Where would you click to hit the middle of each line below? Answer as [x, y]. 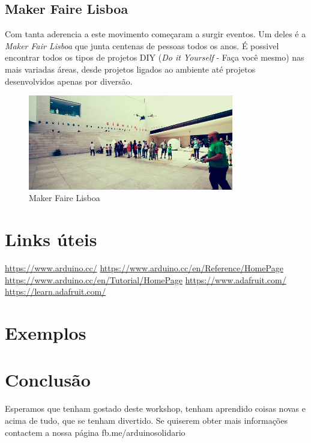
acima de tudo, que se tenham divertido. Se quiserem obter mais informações [146, 420]
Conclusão [48, 380]
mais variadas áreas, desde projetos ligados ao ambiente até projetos [130, 69]
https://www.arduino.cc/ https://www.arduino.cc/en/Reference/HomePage [144, 268]
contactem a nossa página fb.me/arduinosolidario [95, 432]
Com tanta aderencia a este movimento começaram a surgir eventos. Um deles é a [155, 34]
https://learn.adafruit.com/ [56, 291]
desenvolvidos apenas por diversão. [69, 81]
